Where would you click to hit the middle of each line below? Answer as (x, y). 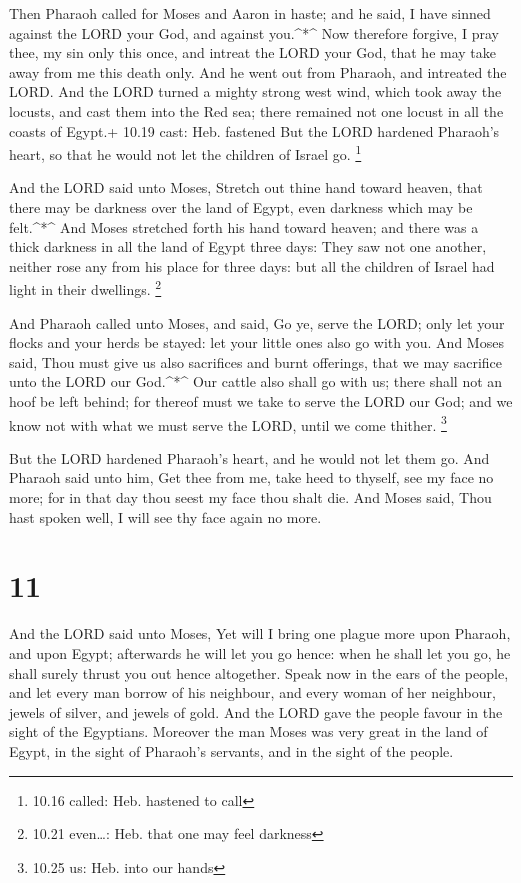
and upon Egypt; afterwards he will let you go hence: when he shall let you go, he (260, 652)
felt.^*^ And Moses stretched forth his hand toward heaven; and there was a (244, 226)
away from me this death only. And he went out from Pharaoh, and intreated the (258, 71)
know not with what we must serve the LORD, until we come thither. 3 (228, 423)
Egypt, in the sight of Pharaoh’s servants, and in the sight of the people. (231, 750)
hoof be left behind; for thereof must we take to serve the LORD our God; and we (261, 401)
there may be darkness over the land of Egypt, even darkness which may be (241, 207)
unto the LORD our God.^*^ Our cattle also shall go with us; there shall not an (256, 381)
